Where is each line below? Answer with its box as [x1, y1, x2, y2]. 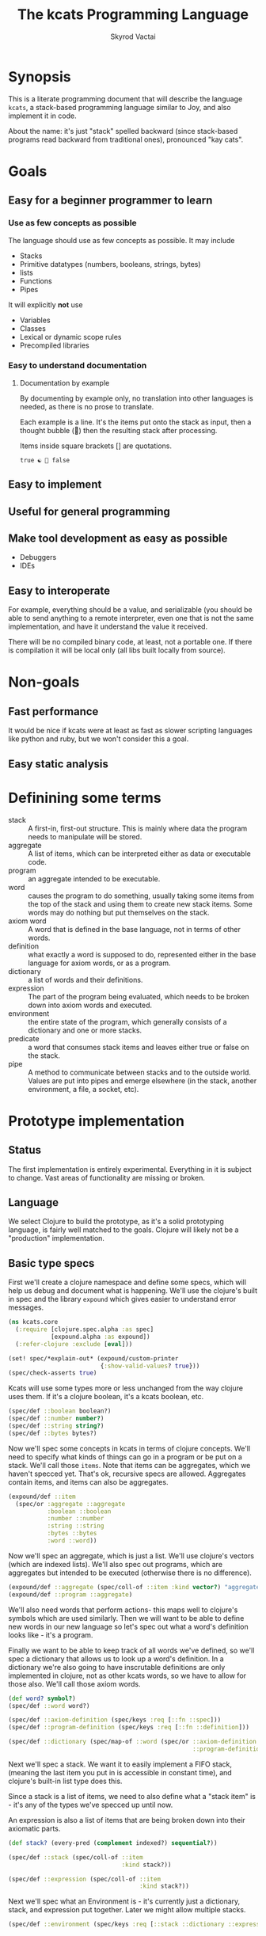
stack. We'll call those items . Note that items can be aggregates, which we [8, 1460, 251, 1470]
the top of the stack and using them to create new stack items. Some [28, 899, 253, 908]
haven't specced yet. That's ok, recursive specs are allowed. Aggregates [8, 1469, 246, 1478]
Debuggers [19, 553, 57, 562]
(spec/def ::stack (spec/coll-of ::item [8, 1853, 144, 1862]
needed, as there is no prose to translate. [19, 401, 154, 411]
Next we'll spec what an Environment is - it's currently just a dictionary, [8, 1896, 241, 1906]
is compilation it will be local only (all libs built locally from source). [8, 645, 226, 655]
